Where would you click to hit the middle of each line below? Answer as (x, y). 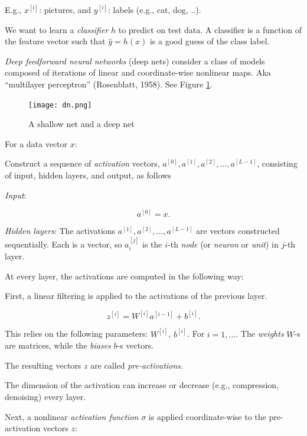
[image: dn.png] (60, 105)
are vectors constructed (238, 231)
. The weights (260, 333)
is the (152, 244)
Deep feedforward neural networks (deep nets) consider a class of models (135, 61)
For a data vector (36, 143)
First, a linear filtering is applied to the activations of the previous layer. (136, 296)
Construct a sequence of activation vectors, (82, 163)
